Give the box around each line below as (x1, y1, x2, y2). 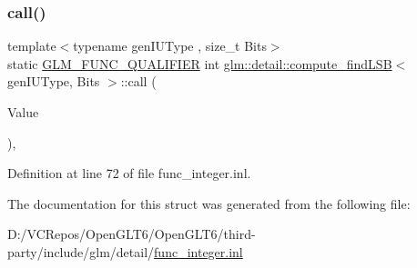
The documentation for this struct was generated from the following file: (7, 194, 411, 213)
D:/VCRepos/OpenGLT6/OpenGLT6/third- (7, 224, 256, 243)
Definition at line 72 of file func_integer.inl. (7, 164, 251, 183)
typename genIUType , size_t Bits (73, 36, 267, 55)
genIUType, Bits (7, 72, 100, 91)
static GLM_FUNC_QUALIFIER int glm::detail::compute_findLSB (7, 54, 392, 73)
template (7, 36, 56, 55)
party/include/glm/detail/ (7, 242, 155, 261)
